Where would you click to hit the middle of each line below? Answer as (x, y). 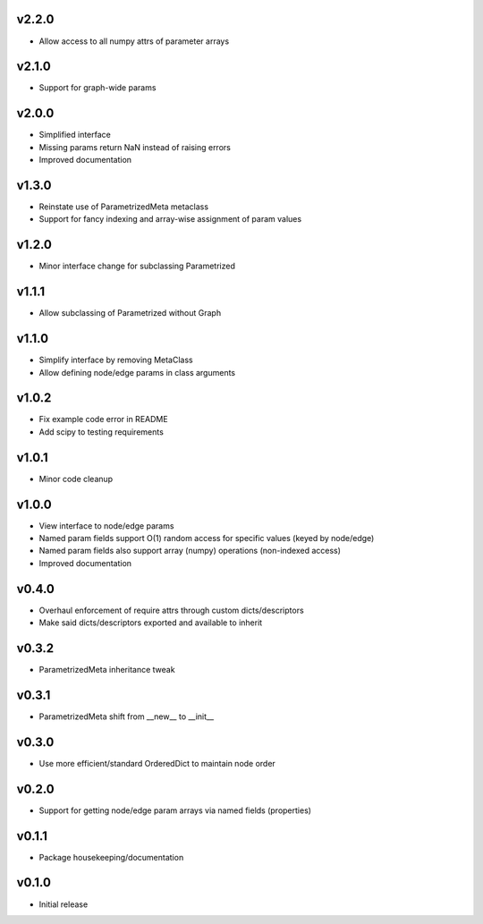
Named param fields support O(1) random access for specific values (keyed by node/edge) (207, 538)
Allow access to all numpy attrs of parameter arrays (134, 41)
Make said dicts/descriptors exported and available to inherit (151, 623)
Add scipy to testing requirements (102, 432)
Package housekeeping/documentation (111, 857)
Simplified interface (75, 135)
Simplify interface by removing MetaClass (116, 360)
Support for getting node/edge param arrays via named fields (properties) (175, 810)
